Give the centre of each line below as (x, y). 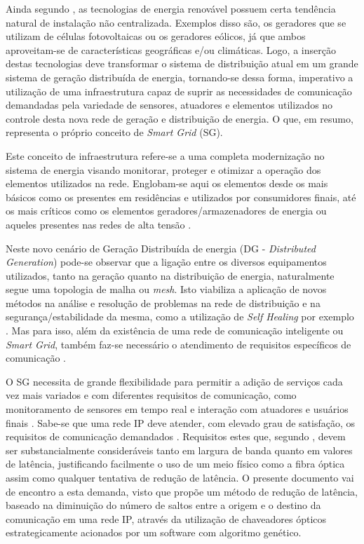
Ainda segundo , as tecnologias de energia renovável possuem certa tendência (171, 8)
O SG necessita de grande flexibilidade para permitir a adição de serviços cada (174, 381)
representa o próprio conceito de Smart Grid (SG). (114, 132)
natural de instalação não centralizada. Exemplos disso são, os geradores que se (176, 22)
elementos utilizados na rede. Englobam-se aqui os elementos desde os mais (167, 183)
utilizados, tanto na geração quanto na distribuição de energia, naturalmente (170, 275)
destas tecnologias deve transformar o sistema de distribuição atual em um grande (182, 63)
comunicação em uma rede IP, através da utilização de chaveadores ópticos (166, 518)
